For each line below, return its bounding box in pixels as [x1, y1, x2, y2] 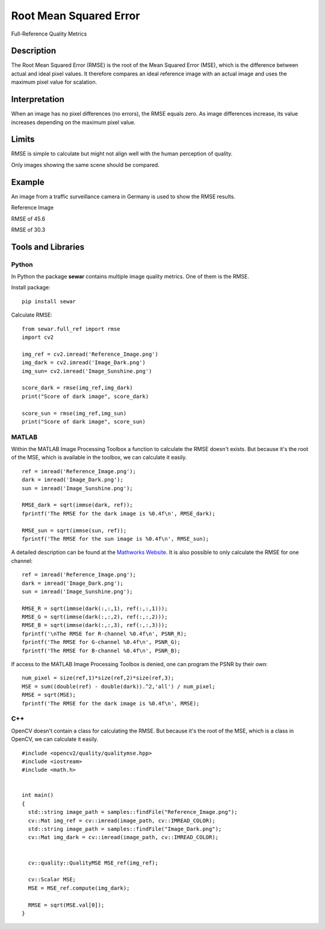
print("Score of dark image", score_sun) [22, 418, 146, 425]
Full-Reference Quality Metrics [11, 30, 87, 37]
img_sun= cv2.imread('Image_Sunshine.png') [22, 368, 152, 374]
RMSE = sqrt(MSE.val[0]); [28, 901, 105, 909]
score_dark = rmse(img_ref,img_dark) [22, 385, 134, 391]
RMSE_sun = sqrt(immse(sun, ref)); [22, 527, 127, 534]
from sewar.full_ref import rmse [22, 326, 120, 332]
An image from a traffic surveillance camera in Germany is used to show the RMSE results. [11, 193, 236, 200]
